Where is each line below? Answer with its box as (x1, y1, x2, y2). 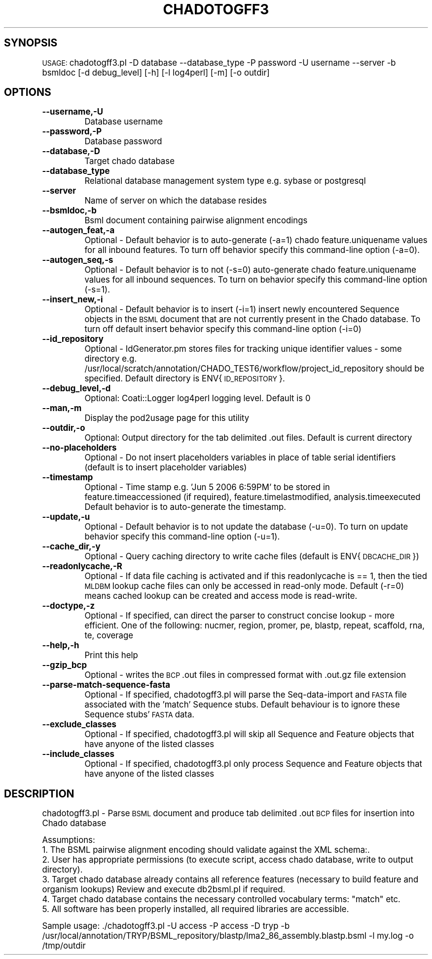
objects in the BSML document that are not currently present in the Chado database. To (84, 314, 421, 325)
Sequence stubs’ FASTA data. (84, 709, 195, 720)
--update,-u (42, 512, 90, 522)
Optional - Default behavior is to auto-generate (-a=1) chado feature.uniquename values (84, 235, 428, 246)
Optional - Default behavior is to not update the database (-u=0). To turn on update (84, 522, 408, 532)
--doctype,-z (42, 601, 95, 611)
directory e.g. (84, 354, 137, 364)
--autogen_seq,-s (42, 255, 113, 265)
